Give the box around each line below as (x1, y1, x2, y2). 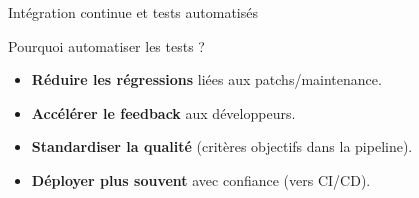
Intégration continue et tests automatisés (8, 2, 258, 22)
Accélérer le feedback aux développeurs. (31, 102, 296, 123)
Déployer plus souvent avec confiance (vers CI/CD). (31, 169, 371, 190)
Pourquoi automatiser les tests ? (8, 35, 205, 56)
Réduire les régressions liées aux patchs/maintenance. (31, 69, 382, 90)
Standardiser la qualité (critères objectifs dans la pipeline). (31, 136, 413, 157)
